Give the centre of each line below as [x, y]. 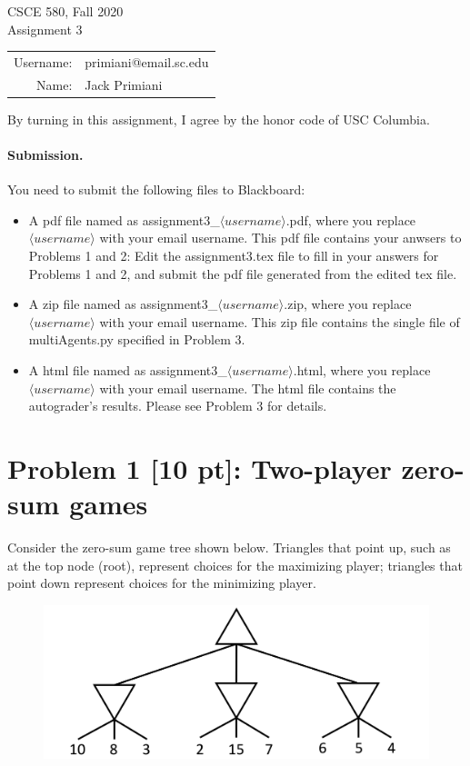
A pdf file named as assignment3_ [124, 219]
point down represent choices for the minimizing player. [162, 583]
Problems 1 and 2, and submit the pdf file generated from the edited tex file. [243, 273]
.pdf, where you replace [351, 219]
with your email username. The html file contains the [248, 388]
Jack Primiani [124, 84]
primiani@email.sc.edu [147, 61]
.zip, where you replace [348, 304]
